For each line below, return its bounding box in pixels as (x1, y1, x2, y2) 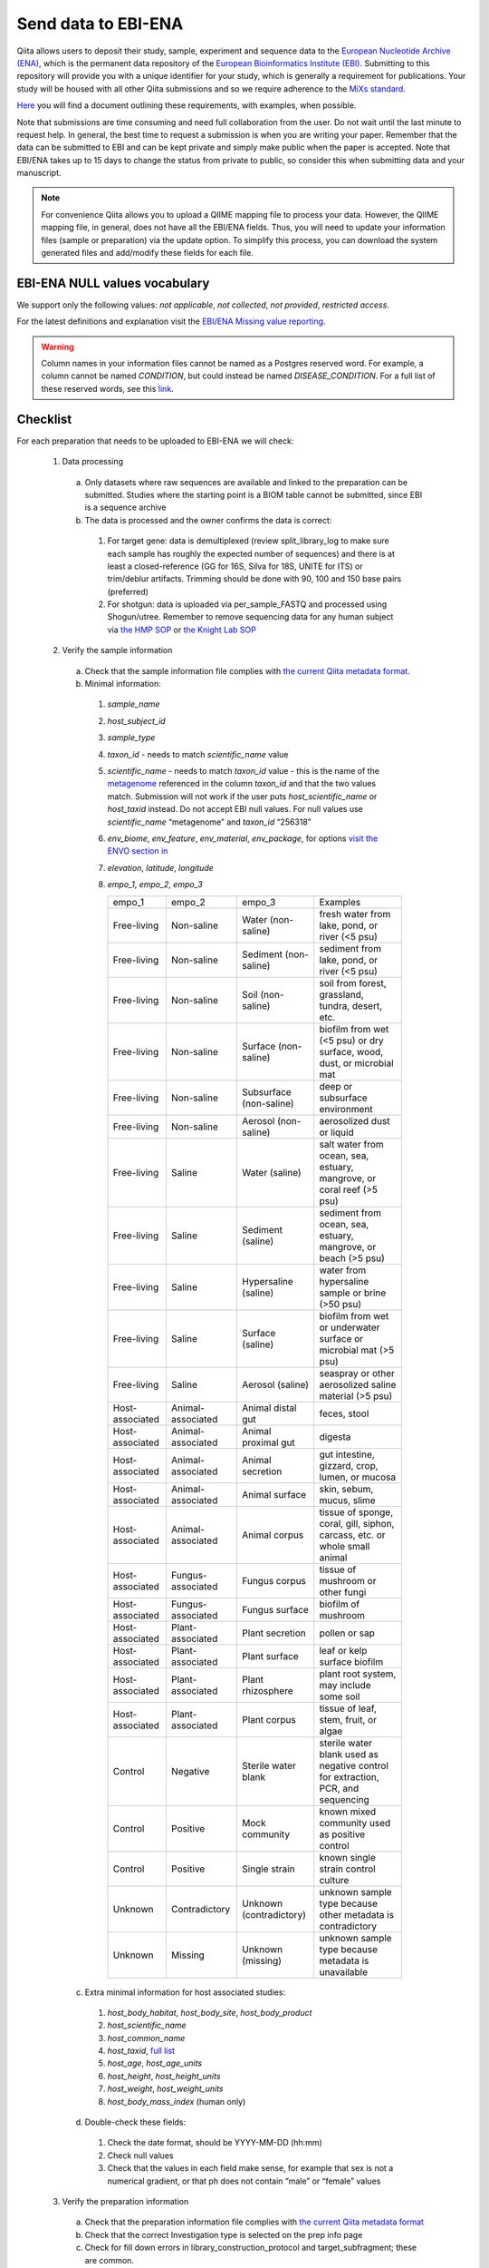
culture (319, 1873, 350, 1886)
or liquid (319, 1126, 354, 1139)
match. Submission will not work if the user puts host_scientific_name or (107, 790, 378, 802)
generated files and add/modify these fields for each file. (41, 248, 254, 259)
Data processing (62, 456, 124, 467)
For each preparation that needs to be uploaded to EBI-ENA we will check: (16, 435, 294, 446)
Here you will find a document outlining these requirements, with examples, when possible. (16, 100, 357, 111)
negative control (319, 1759, 389, 1772)
